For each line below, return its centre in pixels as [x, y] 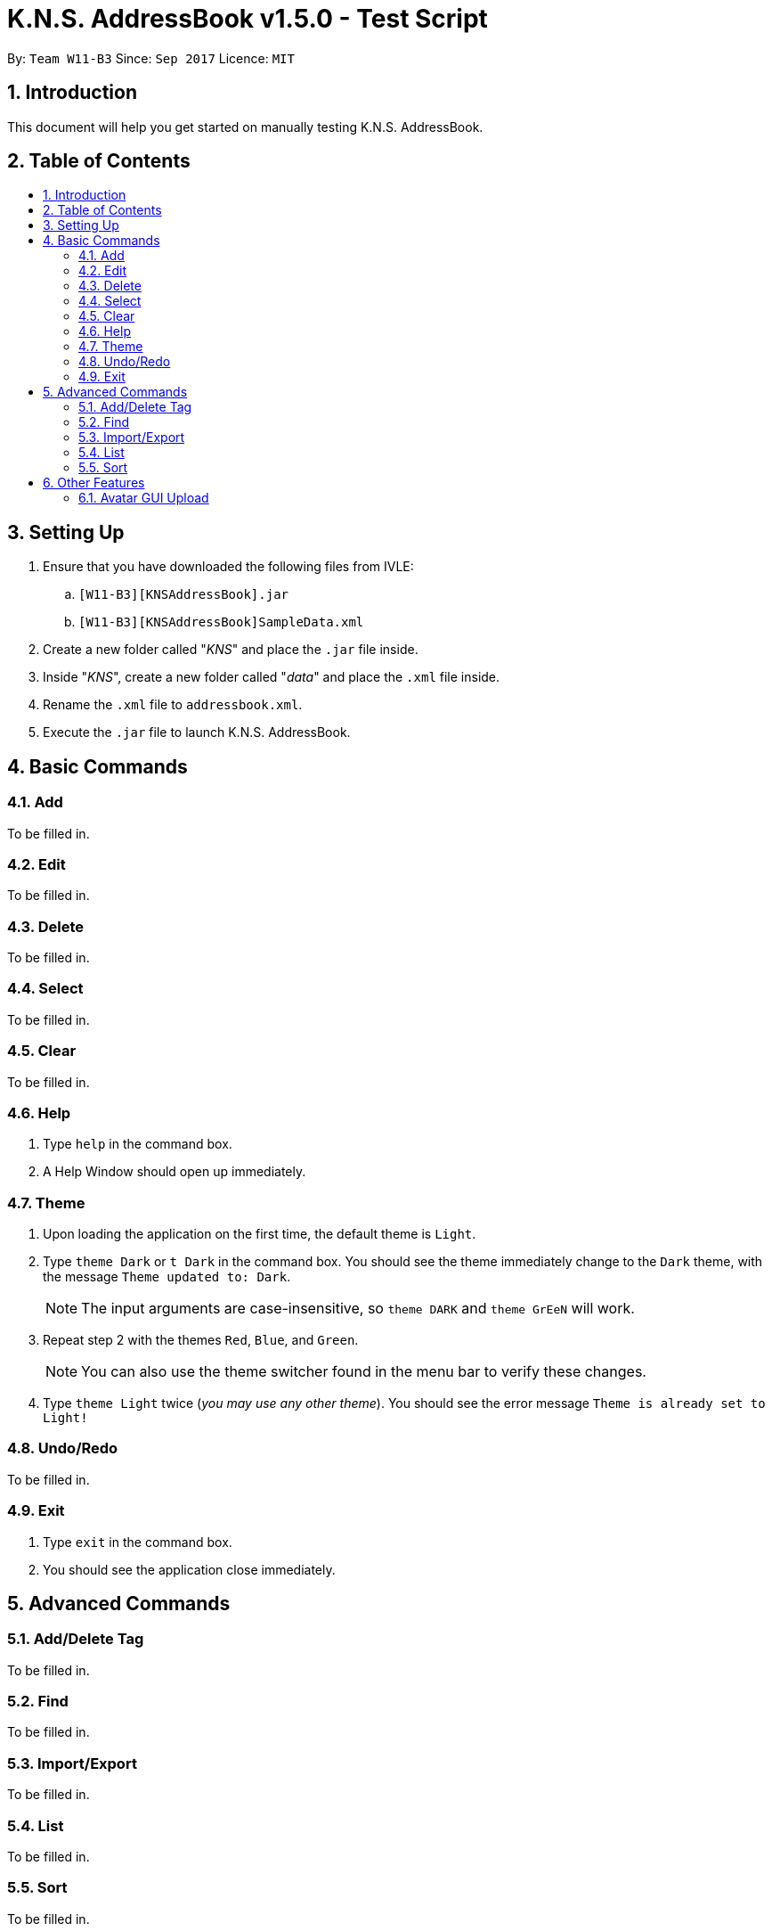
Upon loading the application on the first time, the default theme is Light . [260, 1234]
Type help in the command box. [138, 1144]
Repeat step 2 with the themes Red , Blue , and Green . [201, 1340]
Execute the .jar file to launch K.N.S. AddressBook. [197, 732]
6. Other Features [94, 483]
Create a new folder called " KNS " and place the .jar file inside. [231, 650]
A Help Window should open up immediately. [175, 1172]
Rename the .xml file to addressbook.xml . [173, 705]
